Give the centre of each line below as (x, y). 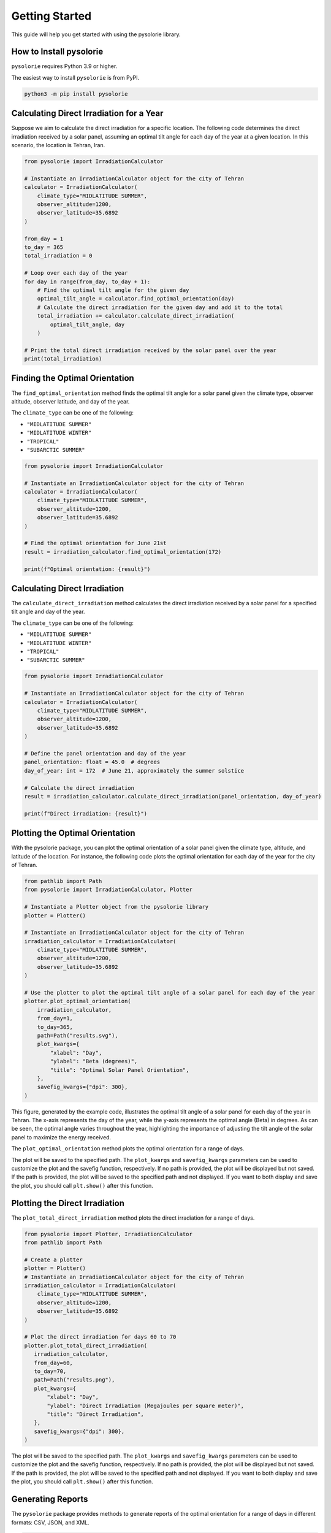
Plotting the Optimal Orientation (73, 833)
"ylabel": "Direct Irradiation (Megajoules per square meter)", (146, 1405)
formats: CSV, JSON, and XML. (51, 1522)
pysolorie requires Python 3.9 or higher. (64, 66)
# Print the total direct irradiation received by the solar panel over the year (150, 350)
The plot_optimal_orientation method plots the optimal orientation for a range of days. (128, 1149)
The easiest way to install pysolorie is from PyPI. (75, 77)
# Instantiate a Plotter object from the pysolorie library (116, 907)
